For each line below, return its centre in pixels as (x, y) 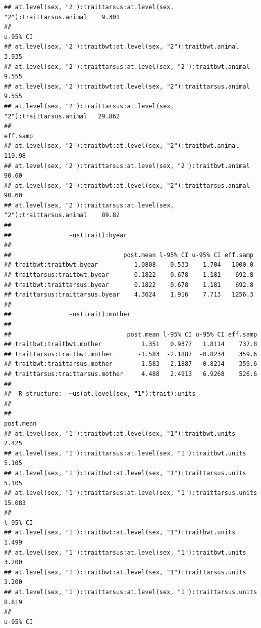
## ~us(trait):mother (67, 315)
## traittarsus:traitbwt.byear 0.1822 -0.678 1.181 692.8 (129, 275)
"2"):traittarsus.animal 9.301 (62, 17)
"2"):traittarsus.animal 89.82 (62, 215)
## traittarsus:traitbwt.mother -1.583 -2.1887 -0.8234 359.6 (131, 354)
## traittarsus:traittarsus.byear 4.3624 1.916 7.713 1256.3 (129, 295)
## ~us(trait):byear (66, 235)
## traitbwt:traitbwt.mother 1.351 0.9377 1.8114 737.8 (131, 344)
